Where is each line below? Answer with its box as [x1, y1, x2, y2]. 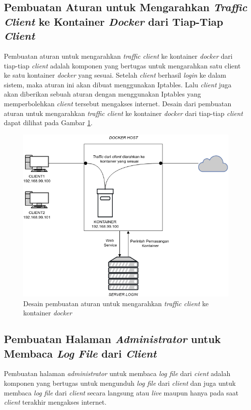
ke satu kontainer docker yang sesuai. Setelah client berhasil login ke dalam [4, 70, 226, 80]
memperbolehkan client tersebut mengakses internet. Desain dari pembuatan [4, 98, 232, 108]
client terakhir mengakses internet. [4, 397, 107, 407]
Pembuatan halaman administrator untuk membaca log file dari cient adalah [4, 368, 231, 378]
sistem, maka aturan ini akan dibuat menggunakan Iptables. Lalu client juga [4, 79, 232, 89]
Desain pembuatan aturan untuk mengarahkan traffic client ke [23, 298, 209, 308]
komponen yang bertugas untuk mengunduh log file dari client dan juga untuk [4, 377, 236, 388]
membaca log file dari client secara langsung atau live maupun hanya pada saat [4, 387, 238, 397]
